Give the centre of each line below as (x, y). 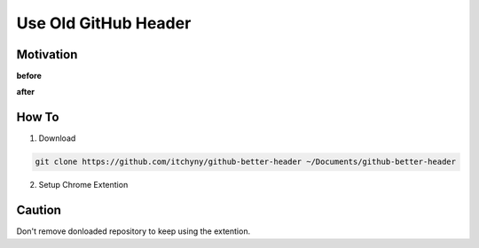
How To (38, 117)
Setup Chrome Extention (83, 185)
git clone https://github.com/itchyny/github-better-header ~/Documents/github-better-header (246, 162)
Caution (39, 210)
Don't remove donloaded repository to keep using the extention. (133, 231)
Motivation (47, 54)
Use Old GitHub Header (104, 23)
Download (57, 138)
